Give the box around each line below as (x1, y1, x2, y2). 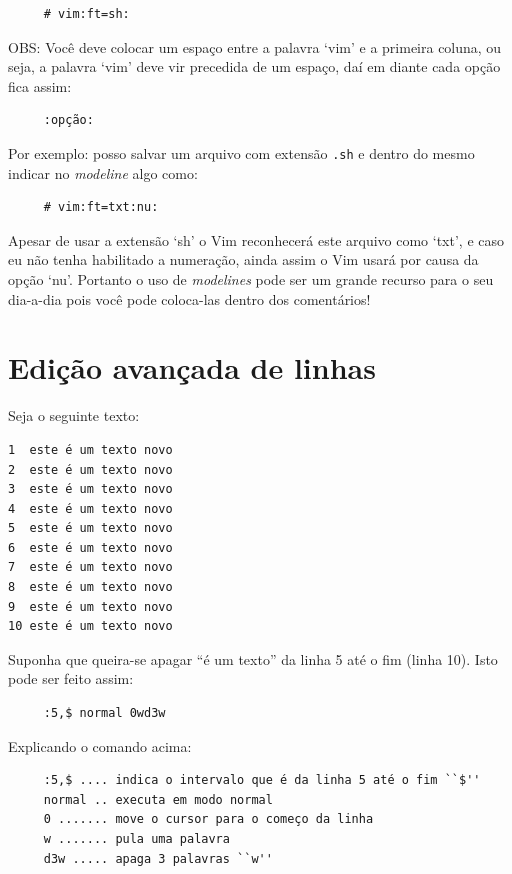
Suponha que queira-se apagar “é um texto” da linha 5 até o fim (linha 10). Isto (8, 648, 498, 669)
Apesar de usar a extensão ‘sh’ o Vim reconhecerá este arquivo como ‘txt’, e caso (8, 229, 505, 250)
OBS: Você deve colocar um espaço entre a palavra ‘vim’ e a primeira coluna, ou (8, 36, 502, 57)
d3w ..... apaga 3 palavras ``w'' (43, 851, 273, 866)
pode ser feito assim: (8, 668, 134, 689)
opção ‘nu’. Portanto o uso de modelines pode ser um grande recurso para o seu (8, 269, 494, 289)
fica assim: (8, 75, 72, 96)
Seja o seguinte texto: (8, 405, 140, 426)
